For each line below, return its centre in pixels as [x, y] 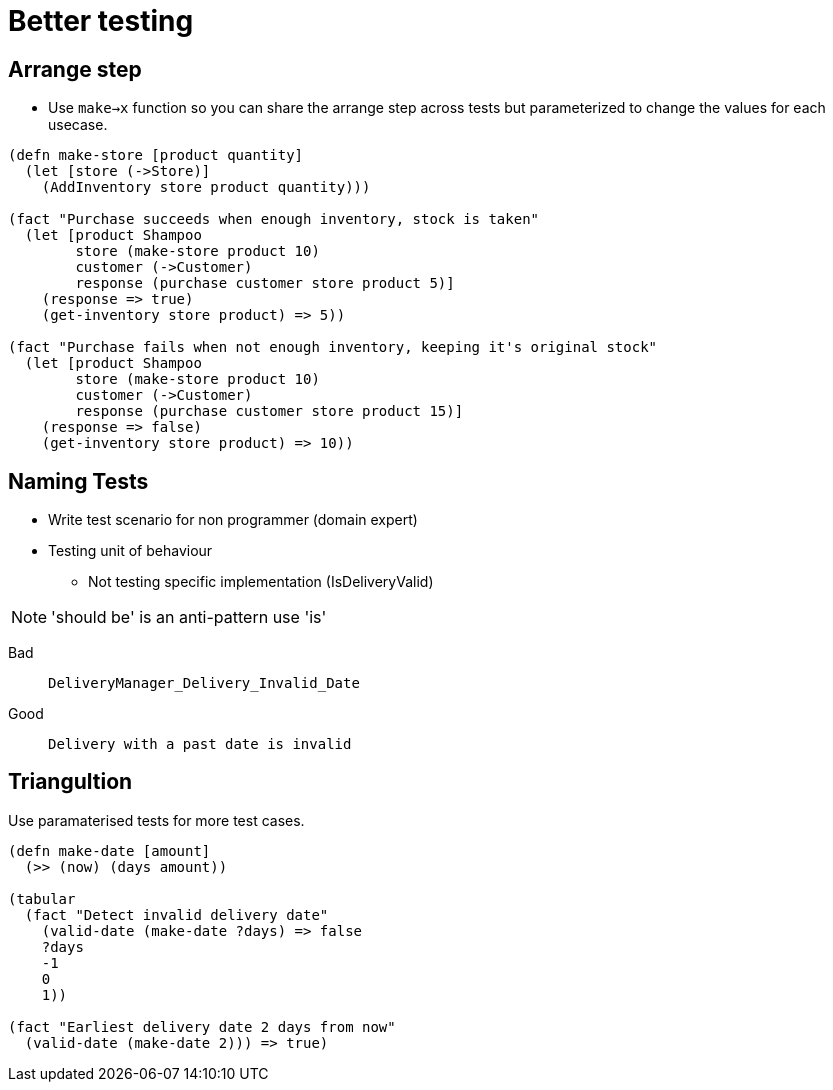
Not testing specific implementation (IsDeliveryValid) [261, 582]
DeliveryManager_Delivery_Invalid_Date [204, 683]
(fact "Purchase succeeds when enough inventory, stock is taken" [274, 219]
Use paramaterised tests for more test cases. [156, 820]
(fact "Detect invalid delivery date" [176, 914]
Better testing [101, 21]
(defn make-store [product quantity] [156, 155]
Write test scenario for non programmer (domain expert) [233, 520]
